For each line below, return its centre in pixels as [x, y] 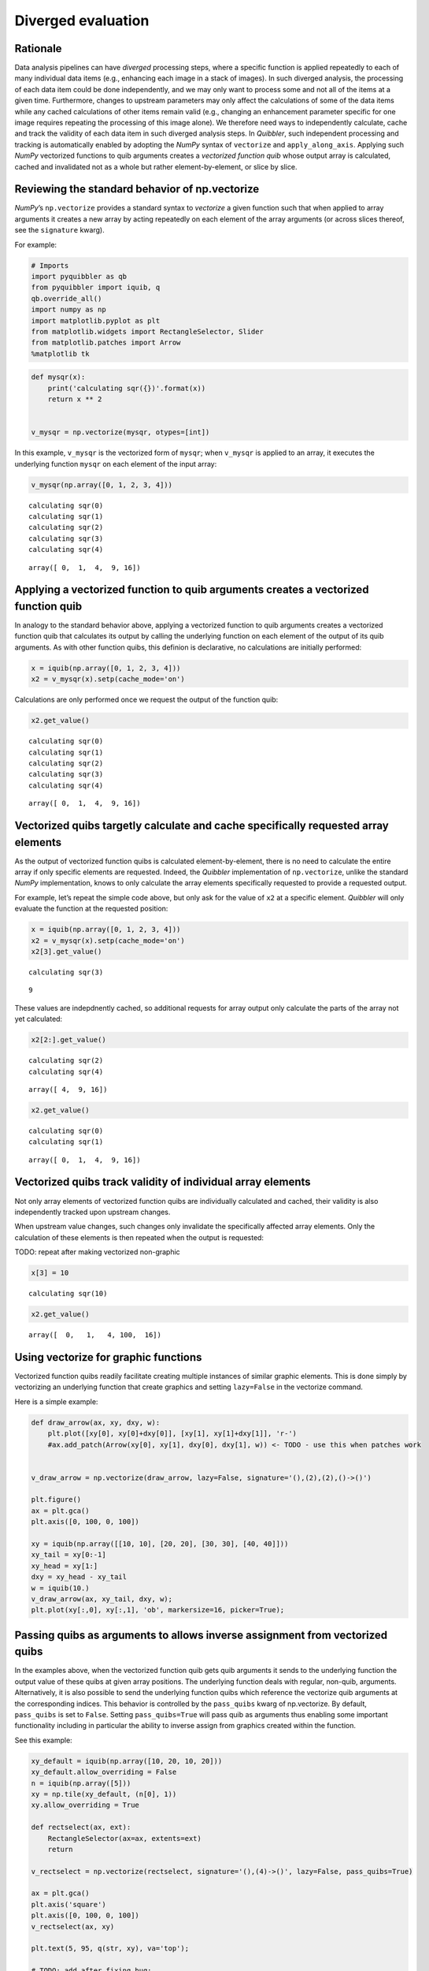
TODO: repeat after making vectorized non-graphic [97, 1252]
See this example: [43, 1740]
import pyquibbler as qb [79, 277]
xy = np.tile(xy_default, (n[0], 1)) [104, 1794]
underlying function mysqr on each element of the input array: [116, 464]
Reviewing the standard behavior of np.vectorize [137, 189]
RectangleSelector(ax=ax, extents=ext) [125, 1838]
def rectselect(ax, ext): [81, 1828]
